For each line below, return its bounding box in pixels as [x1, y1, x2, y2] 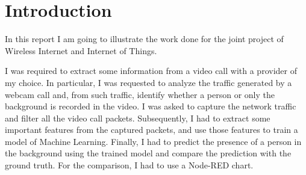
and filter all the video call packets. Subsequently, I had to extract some [5, 111, 270, 124]
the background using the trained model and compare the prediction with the [5, 147, 292, 159]
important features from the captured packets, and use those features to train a [5, 123, 298, 136]
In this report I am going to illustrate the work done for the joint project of [5, 32, 284, 45]
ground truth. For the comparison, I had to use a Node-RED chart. [5, 159, 254, 171]
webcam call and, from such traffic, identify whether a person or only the [5, 88, 275, 100]
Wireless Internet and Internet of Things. [5, 44, 157, 57]
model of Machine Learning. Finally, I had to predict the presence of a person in [5, 135, 302, 147]
